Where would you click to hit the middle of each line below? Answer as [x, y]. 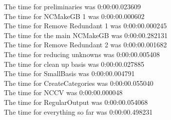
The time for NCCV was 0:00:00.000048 [63, 92]
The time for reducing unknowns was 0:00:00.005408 [82, 54]
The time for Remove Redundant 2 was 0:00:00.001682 [85, 45]
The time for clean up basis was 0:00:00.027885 [74, 64]
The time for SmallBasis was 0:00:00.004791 [69, 73]
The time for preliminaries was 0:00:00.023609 [73, 6]
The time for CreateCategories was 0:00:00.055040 [79, 83]
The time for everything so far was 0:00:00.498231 [78, 111]
